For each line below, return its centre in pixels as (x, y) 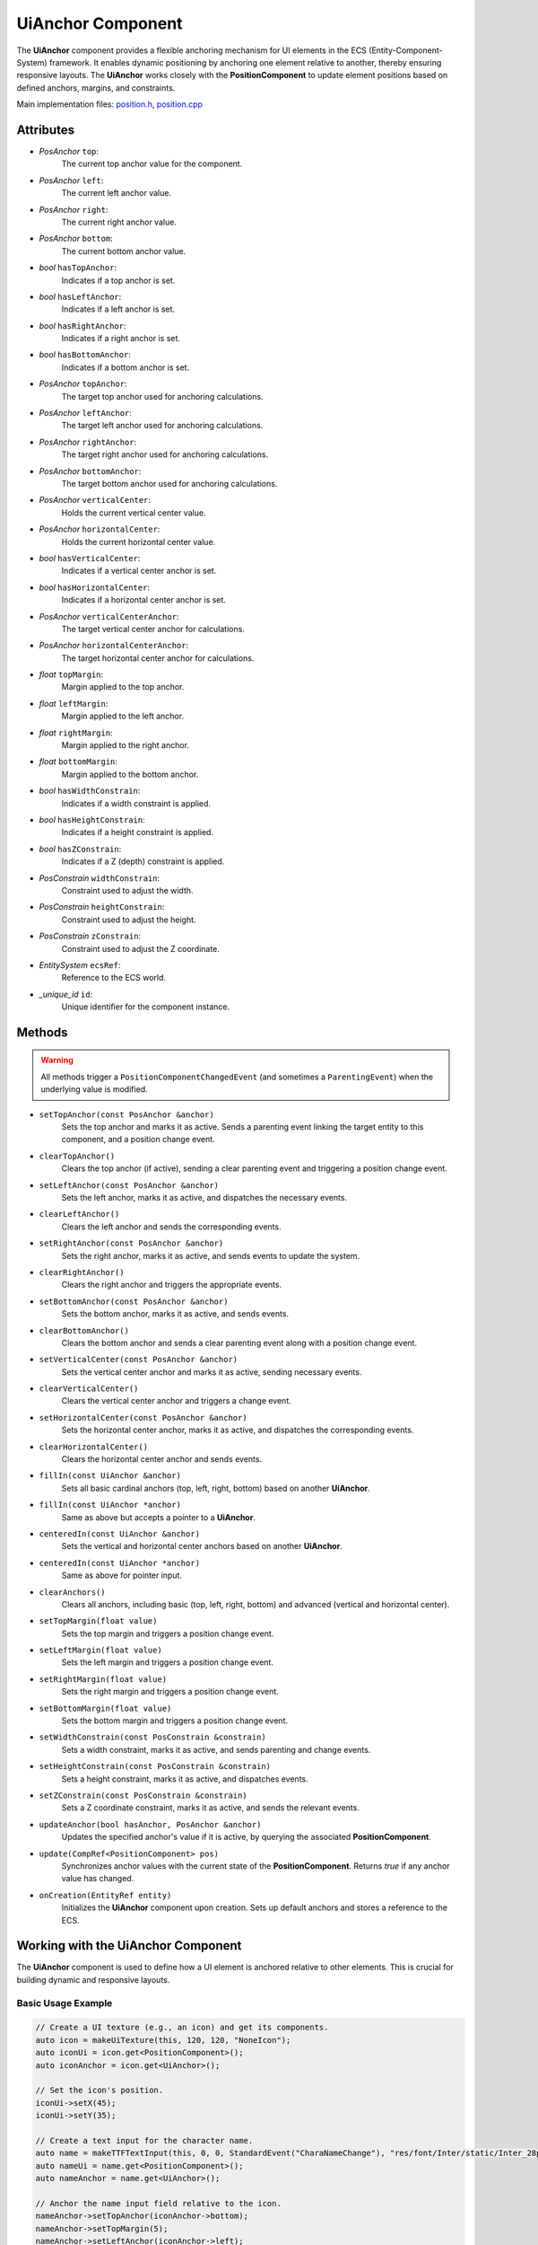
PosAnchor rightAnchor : (88, 442)
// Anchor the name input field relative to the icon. (158, 2203)
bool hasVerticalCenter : (90, 558)
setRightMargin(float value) (103, 1679)
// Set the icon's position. (100, 2091)
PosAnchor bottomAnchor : (90, 471)
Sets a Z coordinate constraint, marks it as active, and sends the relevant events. (211, 1808)
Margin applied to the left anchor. (122, 716)
